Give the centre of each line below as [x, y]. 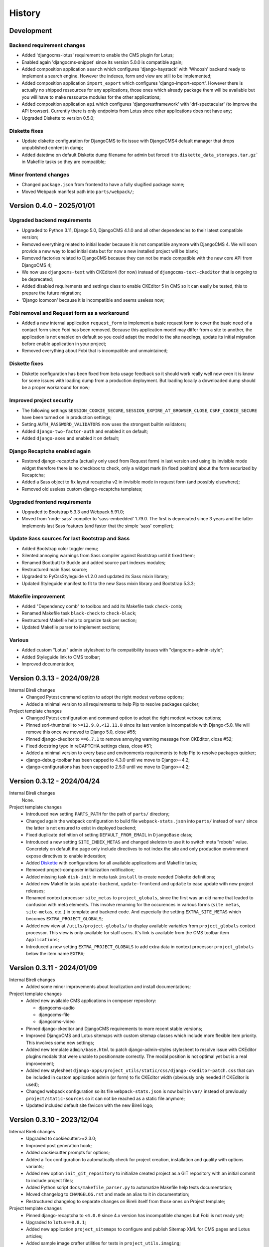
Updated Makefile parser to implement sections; [71, 627]
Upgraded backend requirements [50, 220]
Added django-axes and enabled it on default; [70, 438]
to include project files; [50, 1180]
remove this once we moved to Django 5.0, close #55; [81, 732]
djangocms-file [54, 1015]
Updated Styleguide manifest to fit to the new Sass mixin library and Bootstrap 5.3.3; [108, 583]
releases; [35, 891]
